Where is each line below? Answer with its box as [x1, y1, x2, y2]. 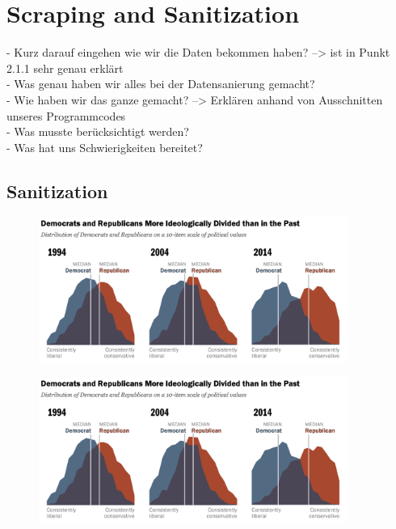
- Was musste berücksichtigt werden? [6, 123, 189, 140]
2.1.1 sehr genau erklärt [6, 59, 124, 76]
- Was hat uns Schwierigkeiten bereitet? [6, 138, 203, 155]
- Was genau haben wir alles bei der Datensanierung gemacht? [6, 75, 315, 92]
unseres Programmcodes [6, 107, 126, 124]
